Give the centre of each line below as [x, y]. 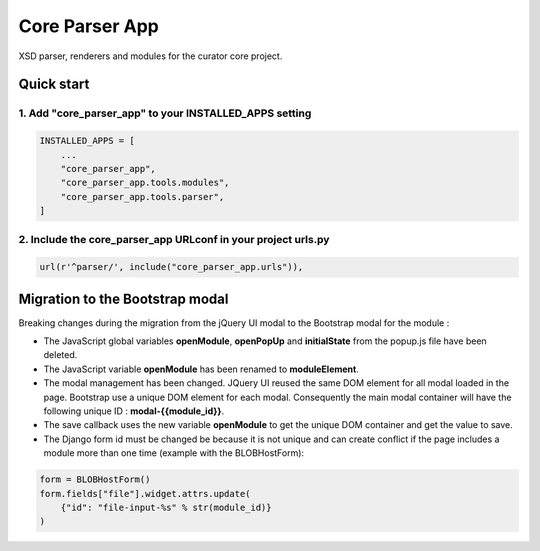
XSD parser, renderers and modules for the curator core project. [150, 56]
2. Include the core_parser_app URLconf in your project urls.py [174, 240]
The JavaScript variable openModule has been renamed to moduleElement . [201, 369]
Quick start [54, 84]
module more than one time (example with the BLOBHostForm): [174, 453]
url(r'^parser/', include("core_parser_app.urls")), [171, 267]
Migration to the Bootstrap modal [123, 298]
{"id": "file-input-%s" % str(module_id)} [166, 507]
